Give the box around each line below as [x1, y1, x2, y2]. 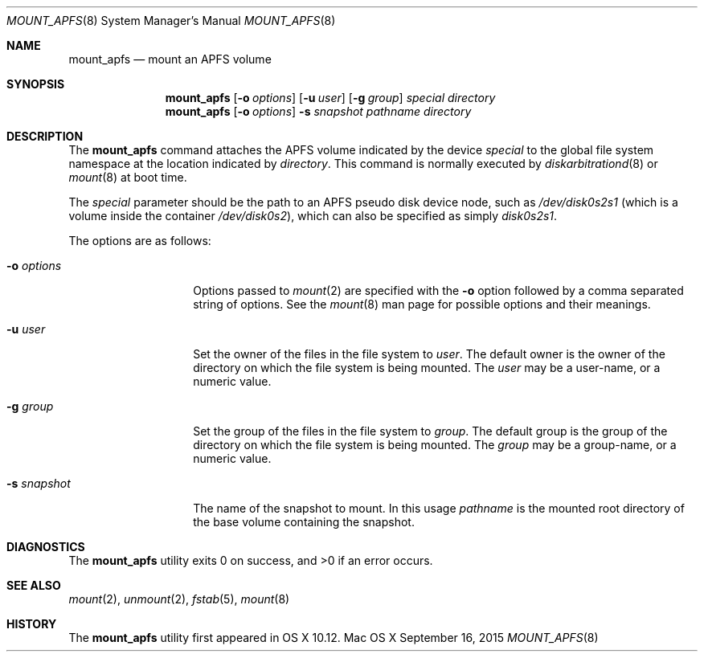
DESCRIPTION [6, 129, 84, 143]
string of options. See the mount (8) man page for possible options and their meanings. [193, 297, 651, 311]
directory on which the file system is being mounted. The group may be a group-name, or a [193, 438, 677, 452]
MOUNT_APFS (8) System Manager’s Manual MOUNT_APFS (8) [6, 14, 336, 27]
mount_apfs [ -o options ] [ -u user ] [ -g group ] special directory [165, 91, 496, 104]
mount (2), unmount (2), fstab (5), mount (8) [68, 592, 290, 606]
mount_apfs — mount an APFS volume [68, 52, 272, 66]
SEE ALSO [6, 578, 61, 592]
